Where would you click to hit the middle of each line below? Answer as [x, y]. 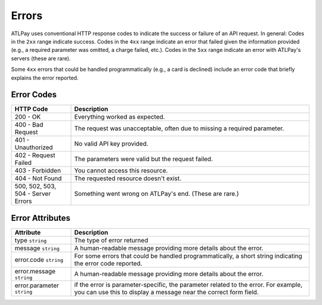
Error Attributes [41, 218]
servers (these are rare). [41, 58]
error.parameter [37, 285]
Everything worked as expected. [120, 117]
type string [31, 240]
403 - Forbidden [38, 171]
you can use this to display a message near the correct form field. [166, 292]
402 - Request [35, 155]
